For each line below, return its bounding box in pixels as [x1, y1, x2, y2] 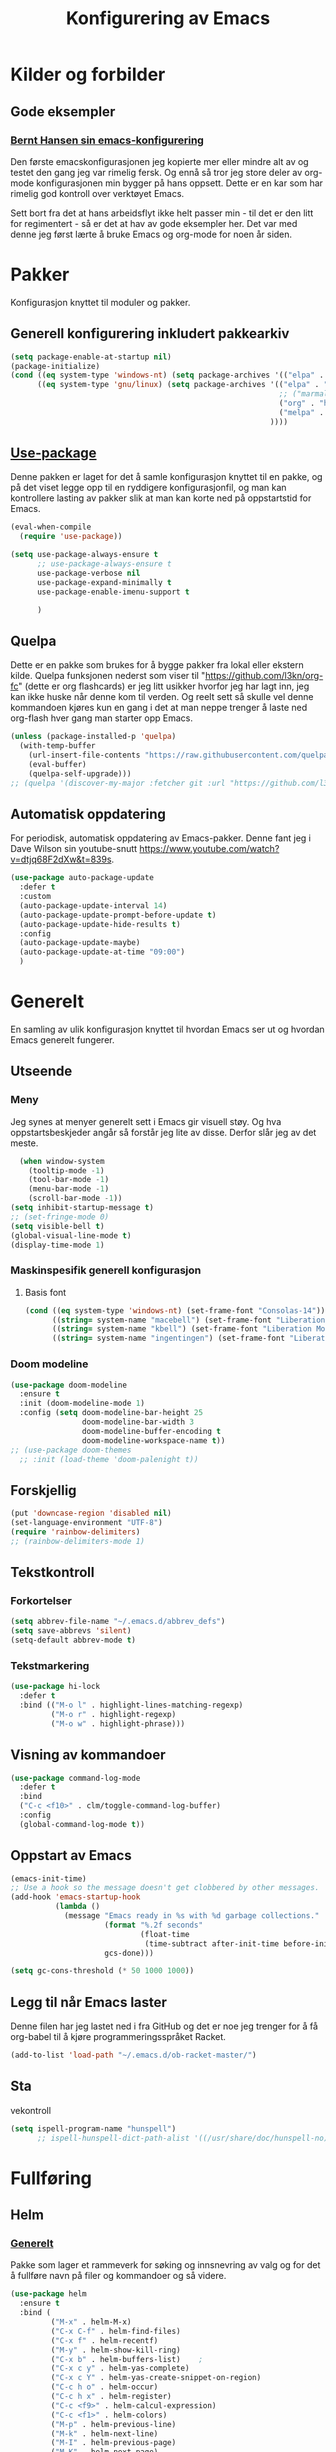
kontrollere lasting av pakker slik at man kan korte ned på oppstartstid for [10, 492, 312, 504]
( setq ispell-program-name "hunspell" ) [10, 2123, 177, 2134]
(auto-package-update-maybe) [19, 938, 141, 948]
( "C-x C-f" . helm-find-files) [50, 2326, 182, 2336]
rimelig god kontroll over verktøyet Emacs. [10, 187, 185, 199]
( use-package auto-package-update [10, 873, 155, 883]
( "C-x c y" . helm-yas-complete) [50, 2363, 190, 2374]
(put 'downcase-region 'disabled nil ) [10, 1508, 172, 1519]
